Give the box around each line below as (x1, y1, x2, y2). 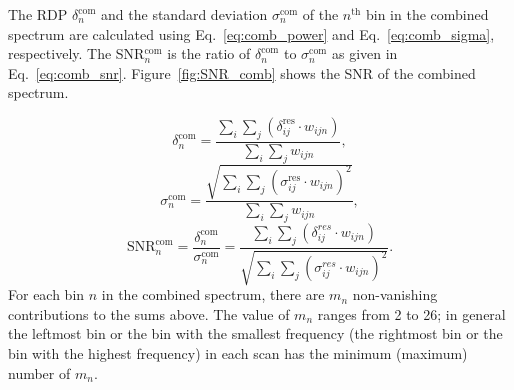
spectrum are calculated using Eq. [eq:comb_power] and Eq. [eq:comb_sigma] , (8, 23, 495, 44)
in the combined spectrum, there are (101, 284, 325, 305)
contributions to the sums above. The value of (8, 303, 290, 324)
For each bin (8, 284, 85, 305)
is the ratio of (167, 43, 251, 64)
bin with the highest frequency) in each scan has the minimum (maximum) (8, 342, 468, 363)
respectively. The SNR (8, 43, 145, 64)
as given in (331, 43, 398, 64)
